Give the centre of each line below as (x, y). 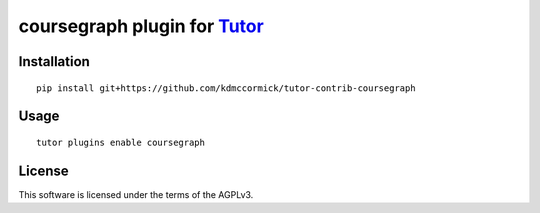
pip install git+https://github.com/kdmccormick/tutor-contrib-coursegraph (226, 88)
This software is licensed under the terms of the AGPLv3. (136, 194)
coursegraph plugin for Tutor (141, 26)
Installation (54, 61)
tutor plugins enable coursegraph (120, 142)
